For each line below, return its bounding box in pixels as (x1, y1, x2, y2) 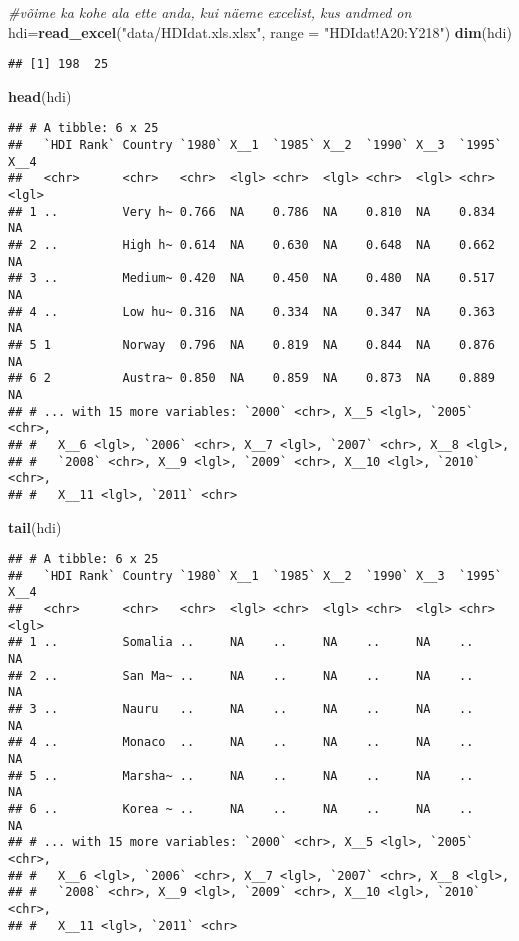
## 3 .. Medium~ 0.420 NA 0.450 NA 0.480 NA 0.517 (8, 271, 495, 286)
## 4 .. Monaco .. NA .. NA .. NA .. (8, 735, 474, 750)
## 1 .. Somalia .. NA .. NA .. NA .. (8, 635, 474, 650)
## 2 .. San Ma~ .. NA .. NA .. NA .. (8, 668, 474, 683)
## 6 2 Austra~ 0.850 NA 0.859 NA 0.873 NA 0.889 (8, 371, 495, 386)
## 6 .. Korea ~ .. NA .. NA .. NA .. (8, 801, 474, 816)
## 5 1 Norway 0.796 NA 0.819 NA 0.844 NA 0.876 (8, 337, 495, 352)
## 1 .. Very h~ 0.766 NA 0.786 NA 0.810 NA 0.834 (8, 204, 495, 219)
